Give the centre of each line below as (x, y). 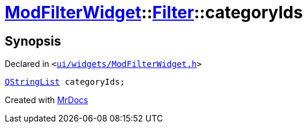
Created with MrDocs (47, 100)
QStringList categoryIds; (65, 82)
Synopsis (33, 41)
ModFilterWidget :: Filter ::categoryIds (154, 12)
